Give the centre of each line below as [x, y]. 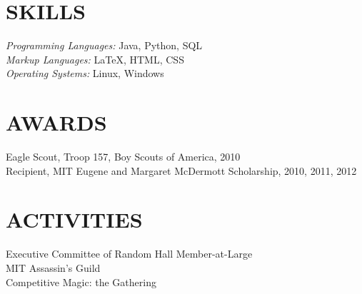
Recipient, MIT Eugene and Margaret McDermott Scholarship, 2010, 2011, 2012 [181, 170]
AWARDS [56, 122]
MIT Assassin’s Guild [53, 267]
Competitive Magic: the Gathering [81, 282]
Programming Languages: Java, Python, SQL [104, 45]
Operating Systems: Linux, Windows [85, 73]
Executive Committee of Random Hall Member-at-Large [129, 254]
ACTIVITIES [74, 219]
